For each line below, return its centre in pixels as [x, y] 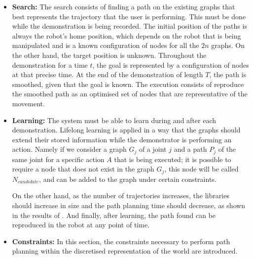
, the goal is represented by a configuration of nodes [171, 65]
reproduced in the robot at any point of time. [81, 225]
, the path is [228, 74]
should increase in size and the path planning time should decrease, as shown [129, 205]
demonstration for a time [50, 65]
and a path [190, 149]
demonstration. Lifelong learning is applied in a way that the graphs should [126, 130]
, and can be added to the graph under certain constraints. [128, 179]
